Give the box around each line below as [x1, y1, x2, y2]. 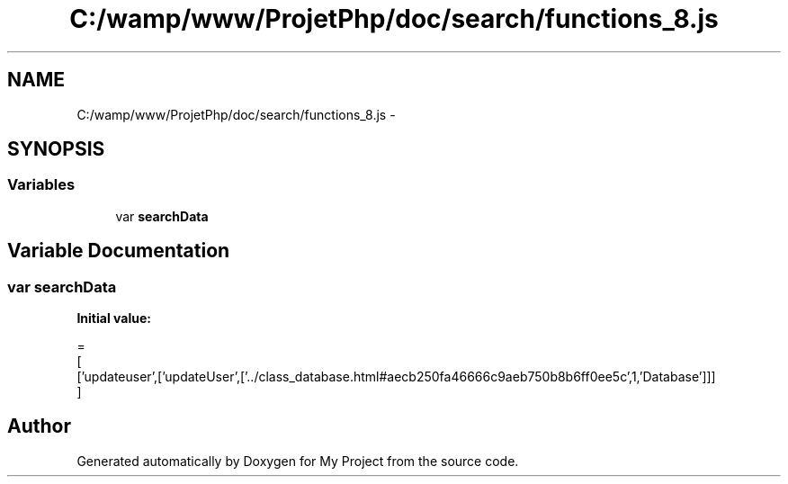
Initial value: [76, 310, 151, 327]
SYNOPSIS [7, 138, 105, 161]
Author [7, 415, 71, 438]
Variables [7, 175, 76, 194]
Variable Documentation [7, 239, 230, 263]
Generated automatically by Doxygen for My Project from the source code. [76, 453, 519, 469]
